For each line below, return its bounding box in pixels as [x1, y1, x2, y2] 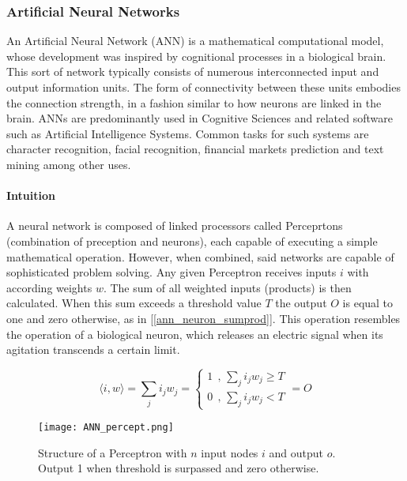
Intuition [6, 187, 55, 204]
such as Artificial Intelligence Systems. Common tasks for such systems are [6, 125, 369, 141]
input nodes [201, 444, 258, 460]
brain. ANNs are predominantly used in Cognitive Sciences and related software [6, 110, 393, 126]
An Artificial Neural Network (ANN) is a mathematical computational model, [6, 32, 384, 49]
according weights [6, 279, 92, 295]
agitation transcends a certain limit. [6, 341, 180, 358]
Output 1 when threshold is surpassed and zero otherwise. [38, 460, 319, 476]
